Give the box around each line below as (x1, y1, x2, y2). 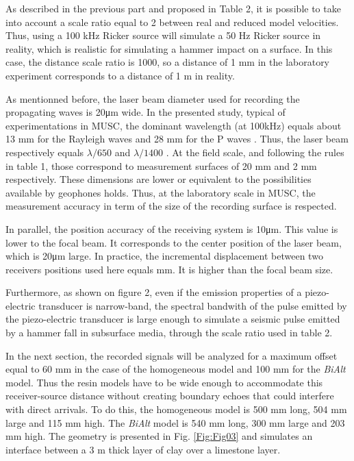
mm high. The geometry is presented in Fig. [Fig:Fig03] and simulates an (5, 429, 313, 443)
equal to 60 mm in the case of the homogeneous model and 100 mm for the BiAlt (5, 362, 346, 376)
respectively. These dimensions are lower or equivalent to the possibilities (5, 172, 312, 186)
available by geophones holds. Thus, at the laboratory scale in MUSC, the (5, 185, 316, 199)
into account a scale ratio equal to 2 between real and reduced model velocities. (5, 14, 339, 29)
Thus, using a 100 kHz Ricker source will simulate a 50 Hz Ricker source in (5, 28, 321, 42)
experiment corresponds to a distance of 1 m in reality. (5, 68, 235, 82)
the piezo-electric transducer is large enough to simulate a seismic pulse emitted (5, 312, 340, 326)
